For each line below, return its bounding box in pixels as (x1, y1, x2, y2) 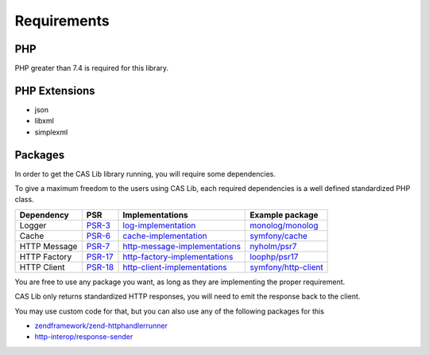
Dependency (19, 209, 69, 220)
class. (14, 195, 35, 205)
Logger (19, 220, 47, 231)
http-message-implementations (122, 240, 242, 252)
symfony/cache (249, 230, 307, 241)
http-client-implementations (122, 261, 227, 272)
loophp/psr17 (249, 251, 299, 262)
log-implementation (122, 220, 196, 231)
